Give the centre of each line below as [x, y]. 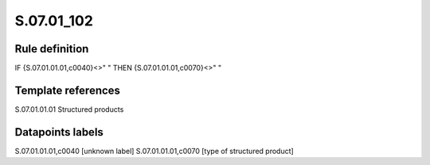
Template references [68, 90]
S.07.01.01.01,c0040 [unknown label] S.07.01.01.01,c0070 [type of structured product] [154, 151]
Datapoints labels [59, 132]
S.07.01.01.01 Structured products [69, 109]
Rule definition [52, 49]
